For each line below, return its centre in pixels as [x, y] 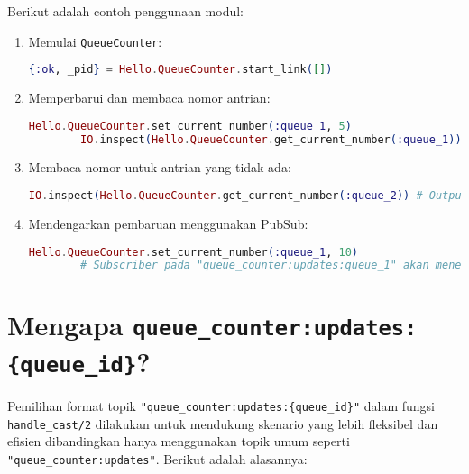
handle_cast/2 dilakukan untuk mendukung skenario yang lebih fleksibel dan [223, 423]
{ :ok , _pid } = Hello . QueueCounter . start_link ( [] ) [180, 70]
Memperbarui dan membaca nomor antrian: [149, 98]
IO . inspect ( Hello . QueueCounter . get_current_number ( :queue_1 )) [271, 139]
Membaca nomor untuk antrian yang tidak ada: [160, 167]
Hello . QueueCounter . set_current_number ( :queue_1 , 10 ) [193, 252]
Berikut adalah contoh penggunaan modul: [126, 11]
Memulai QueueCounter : [95, 41]
